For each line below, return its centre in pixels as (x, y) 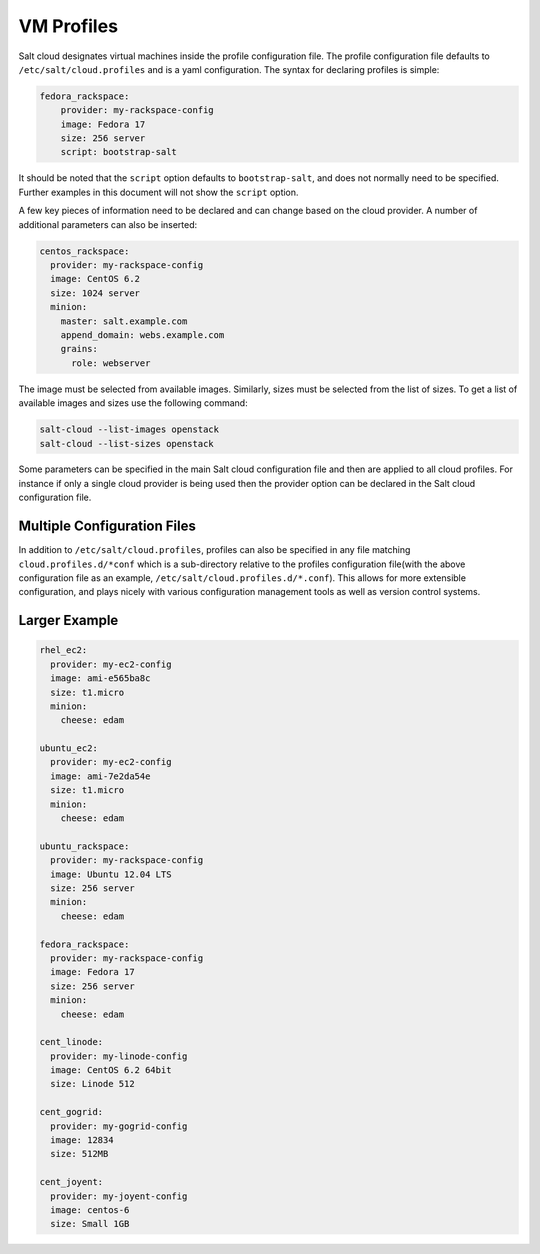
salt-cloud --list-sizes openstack (126, 443)
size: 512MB (79, 1154)
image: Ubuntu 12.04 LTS (111, 874)
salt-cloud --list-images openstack (129, 429)
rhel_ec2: (63, 650)
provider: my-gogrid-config (119, 1126)
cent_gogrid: (71, 1112)
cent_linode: (71, 1042)
